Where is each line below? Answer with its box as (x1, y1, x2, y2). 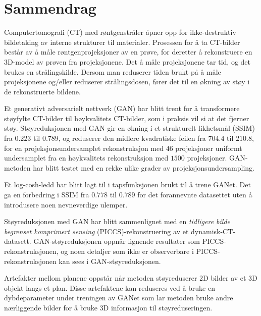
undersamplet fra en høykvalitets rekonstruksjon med (4, 152, 169, 163)
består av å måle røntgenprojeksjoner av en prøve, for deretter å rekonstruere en (4, 46, 252, 57)
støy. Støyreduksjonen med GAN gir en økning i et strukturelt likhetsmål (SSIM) (4, 123, 255, 133)
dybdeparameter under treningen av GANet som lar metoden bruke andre (4, 292, 233, 303)
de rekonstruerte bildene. (4, 86, 81, 96)
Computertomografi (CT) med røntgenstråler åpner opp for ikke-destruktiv (4, 27, 236, 37)
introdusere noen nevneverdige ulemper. (4, 199, 128, 209)
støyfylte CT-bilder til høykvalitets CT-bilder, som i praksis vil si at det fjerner (4, 113, 249, 123)
